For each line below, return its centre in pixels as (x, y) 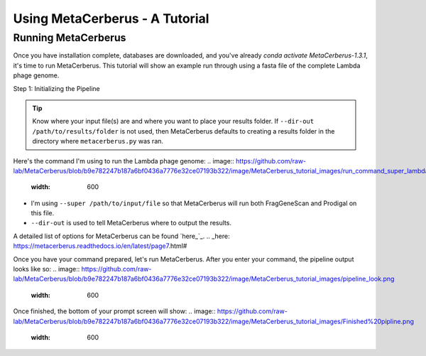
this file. (43, 213)
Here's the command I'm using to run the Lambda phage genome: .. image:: (124, 161)
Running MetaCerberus (70, 38)
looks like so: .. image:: (47, 269)
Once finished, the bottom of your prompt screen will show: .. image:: (114, 311)
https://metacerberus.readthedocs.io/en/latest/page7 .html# (100, 246)
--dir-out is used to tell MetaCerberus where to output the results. (131, 223)
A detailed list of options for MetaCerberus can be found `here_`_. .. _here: (121, 236)
